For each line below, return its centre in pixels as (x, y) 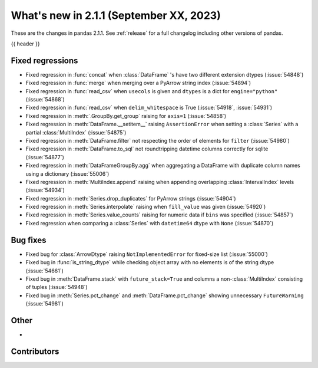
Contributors (35, 351)
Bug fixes (29, 240)
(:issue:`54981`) (45, 304)
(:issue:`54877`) (45, 157)
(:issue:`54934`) (45, 190)
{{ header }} (26, 44)
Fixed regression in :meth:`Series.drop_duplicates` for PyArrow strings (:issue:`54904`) (131, 198)
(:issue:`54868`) (45, 100)
